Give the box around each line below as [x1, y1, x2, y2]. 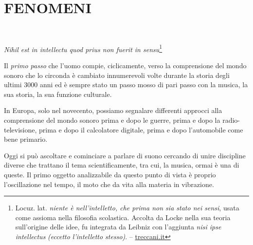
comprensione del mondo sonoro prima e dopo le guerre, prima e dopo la [4, 114, 220, 125]
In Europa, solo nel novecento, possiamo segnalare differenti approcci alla [4, 105, 222, 115]
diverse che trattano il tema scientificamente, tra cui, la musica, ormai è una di [4, 160, 239, 170]
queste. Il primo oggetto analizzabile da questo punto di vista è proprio [4, 169, 216, 179]
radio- [222, 114, 240, 125]
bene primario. [4, 134, 48, 144]
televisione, [4, 124, 37, 134]
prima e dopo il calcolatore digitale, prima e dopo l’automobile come [39, 124, 243, 134]
